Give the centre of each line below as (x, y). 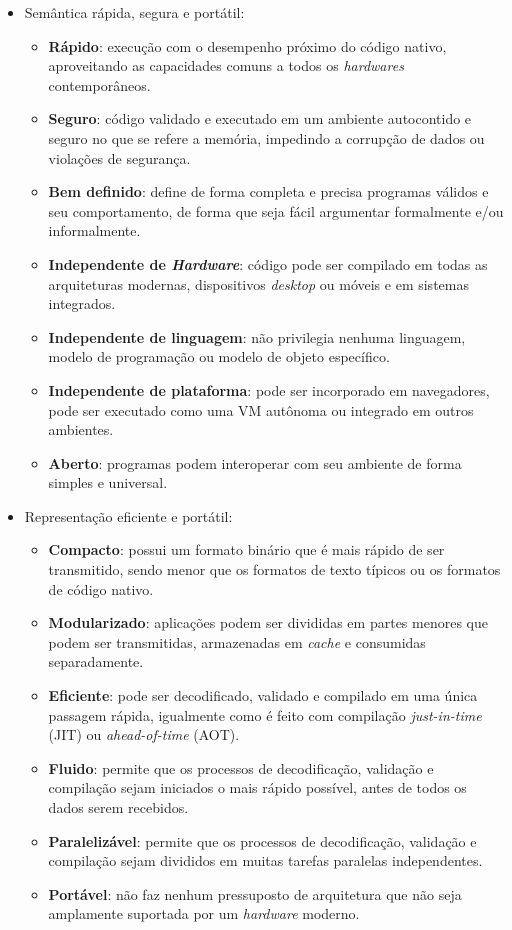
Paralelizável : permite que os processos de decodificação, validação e (262, 840)
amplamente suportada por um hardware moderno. (204, 913)
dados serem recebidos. (118, 807)
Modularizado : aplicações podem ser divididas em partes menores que (268, 622)
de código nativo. (101, 588)
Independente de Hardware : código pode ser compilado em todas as (268, 263)
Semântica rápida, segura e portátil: (134, 12)
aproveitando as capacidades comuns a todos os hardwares (226, 65)
